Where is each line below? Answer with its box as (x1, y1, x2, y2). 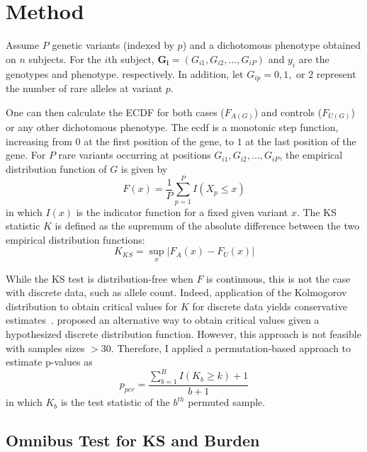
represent (316, 66, 356, 81)
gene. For (6, 147, 46, 162)
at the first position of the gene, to (84, 133, 234, 148)
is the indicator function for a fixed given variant (76, 204, 288, 219)
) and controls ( (254, 104, 322, 119)
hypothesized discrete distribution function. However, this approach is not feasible (6, 326, 361, 341)
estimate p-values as (6, 354, 93, 369)
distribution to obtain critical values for (6, 298, 178, 313)
